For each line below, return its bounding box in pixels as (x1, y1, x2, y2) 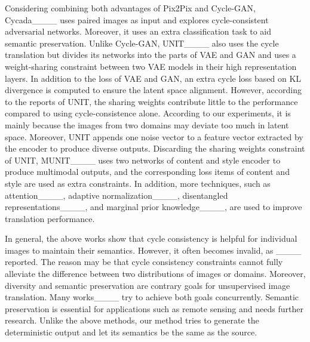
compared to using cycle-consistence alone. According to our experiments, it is (5, 107, 291, 119)
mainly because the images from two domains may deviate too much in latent (5, 118, 289, 131)
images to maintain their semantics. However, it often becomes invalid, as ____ (5, 244, 302, 256)
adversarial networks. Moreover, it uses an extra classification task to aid (5, 25, 272, 38)
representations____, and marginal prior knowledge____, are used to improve (5, 201, 302, 213)
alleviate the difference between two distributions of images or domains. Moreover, (5, 267, 306, 280)
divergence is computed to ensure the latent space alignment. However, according (5, 84, 302, 96)
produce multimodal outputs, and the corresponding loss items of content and (5, 165, 290, 178)
